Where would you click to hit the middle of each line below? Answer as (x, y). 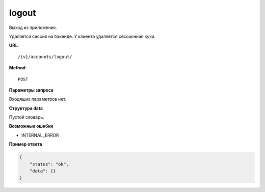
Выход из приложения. (33, 27)
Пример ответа (26, 144)
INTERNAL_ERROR (40, 135)
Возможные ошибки (31, 126)
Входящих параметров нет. (38, 99)
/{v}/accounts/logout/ (45, 57)
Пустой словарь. (26, 117)
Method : (18, 68)
